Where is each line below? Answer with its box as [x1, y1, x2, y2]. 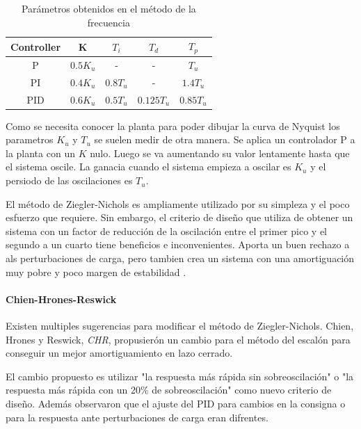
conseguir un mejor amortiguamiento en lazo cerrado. [6, 346, 233, 360]
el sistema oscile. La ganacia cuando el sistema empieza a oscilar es [6, 159, 291, 174]
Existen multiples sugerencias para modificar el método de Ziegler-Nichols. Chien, [6, 318, 354, 332]
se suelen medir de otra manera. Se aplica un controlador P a [94, 132, 355, 147]
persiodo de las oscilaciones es [6, 173, 133, 188]
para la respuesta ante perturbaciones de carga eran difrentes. [6, 410, 268, 424]
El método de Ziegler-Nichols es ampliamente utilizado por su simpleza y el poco [6, 196, 350, 211]
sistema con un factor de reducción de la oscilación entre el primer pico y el [6, 223, 327, 238]
